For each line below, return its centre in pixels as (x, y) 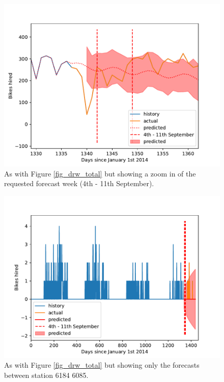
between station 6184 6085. (46, 375)
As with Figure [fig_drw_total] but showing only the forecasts (102, 365)
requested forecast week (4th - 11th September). (79, 183)
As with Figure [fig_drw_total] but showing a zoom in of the (100, 173)
